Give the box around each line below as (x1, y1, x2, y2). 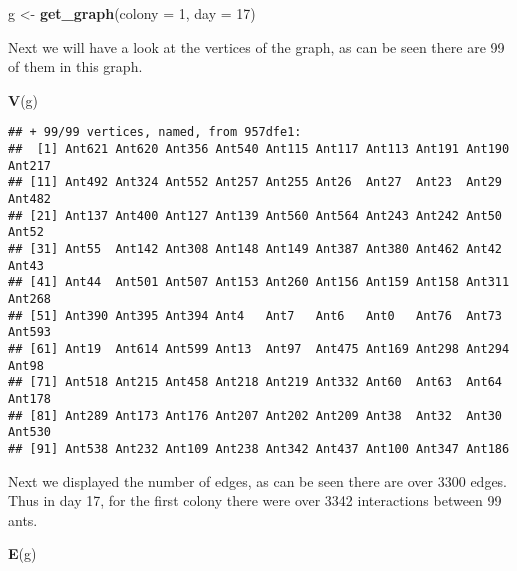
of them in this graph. (8, 56, 143, 77)
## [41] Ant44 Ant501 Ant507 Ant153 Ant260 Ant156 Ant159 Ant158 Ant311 (8, 275, 510, 290)
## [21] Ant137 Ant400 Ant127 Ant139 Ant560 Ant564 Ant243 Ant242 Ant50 (8, 208, 502, 223)
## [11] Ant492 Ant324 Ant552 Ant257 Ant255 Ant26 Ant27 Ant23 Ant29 (8, 175, 502, 190)
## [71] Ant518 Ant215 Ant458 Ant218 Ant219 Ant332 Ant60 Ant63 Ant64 (8, 375, 502, 390)
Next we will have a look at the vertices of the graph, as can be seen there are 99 (8, 36, 505, 57)
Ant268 (8, 291, 51, 306)
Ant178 (8, 391, 51, 406)
